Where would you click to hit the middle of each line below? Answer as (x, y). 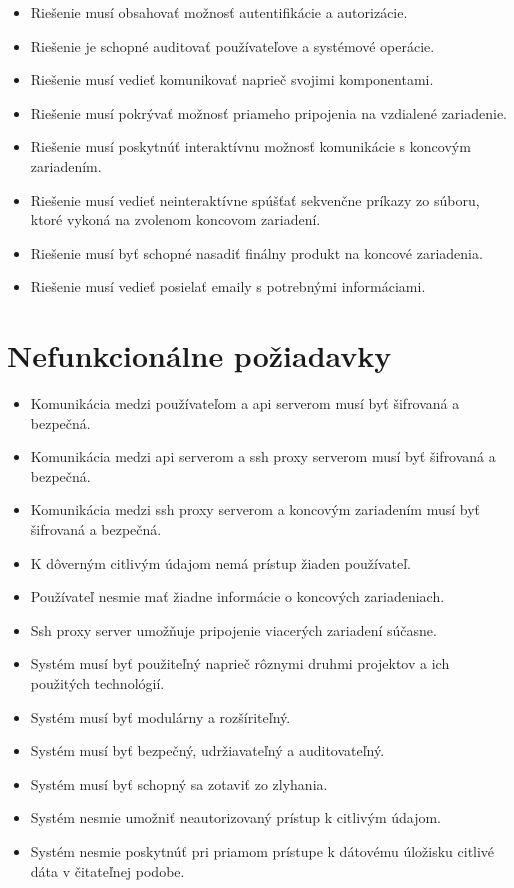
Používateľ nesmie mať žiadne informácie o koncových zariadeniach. (237, 596)
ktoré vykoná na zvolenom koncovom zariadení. (175, 219)
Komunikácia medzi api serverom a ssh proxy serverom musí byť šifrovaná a (263, 456)
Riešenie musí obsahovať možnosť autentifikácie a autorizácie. (219, 12)
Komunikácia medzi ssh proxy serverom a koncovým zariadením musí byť (255, 509)
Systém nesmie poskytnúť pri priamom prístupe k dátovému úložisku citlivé (262, 850)
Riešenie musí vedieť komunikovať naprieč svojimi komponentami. (232, 79)
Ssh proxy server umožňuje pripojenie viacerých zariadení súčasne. (233, 629)
